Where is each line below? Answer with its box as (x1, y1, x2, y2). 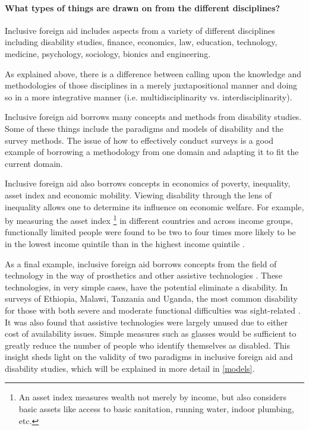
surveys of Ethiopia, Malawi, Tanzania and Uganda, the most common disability (5, 292, 298, 305)
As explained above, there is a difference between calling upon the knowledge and (5, 67, 302, 80)
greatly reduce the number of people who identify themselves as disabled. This (5, 339, 290, 351)
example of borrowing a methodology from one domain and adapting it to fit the (5, 146, 299, 158)
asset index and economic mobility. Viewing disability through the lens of (5, 188, 272, 201)
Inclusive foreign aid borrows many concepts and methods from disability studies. (5, 110, 302, 123)
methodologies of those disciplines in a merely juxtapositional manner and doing (5, 79, 298, 91)
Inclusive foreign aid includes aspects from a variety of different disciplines (5, 24, 275, 36)
